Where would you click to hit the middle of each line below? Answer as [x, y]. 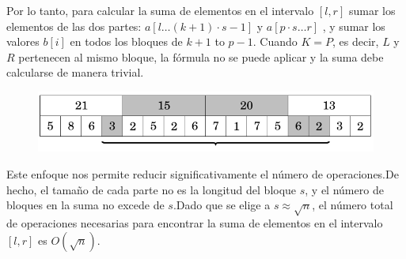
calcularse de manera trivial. [75, 72]
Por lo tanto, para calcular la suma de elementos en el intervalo [160, 10]
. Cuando [275, 41]
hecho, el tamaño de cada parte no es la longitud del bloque [152, 189]
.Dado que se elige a [222, 205]
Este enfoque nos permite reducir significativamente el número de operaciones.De [203, 174]
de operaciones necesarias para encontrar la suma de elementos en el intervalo [195, 222]
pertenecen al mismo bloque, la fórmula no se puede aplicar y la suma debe [201, 56]
